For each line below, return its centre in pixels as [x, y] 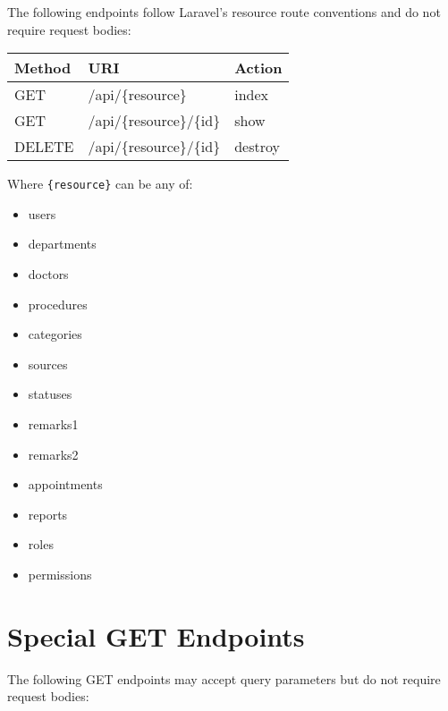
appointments [65, 484]
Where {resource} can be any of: [100, 184]
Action [258, 68]
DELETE [44, 147]
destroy [258, 147]
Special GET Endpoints [156, 635]
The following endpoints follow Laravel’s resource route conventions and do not [224, 12]
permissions [60, 574]
